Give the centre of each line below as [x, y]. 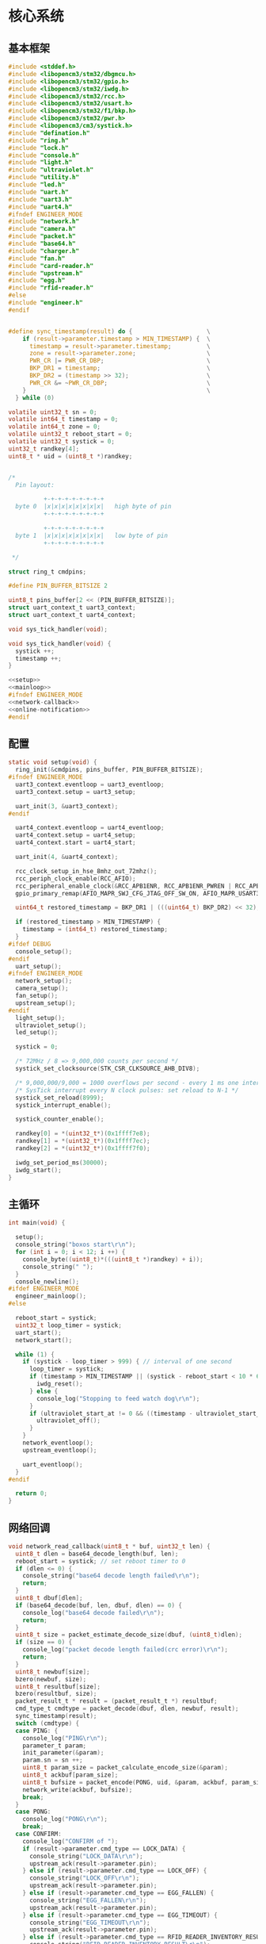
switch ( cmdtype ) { [47, 1723]
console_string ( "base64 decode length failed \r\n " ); [111, 1576]
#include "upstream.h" [46, 273]
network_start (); [44, 1340]
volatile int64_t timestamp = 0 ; [63, 420]
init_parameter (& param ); [63, 1753]
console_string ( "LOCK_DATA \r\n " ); [86, 1856]
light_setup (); [40, 1018]
